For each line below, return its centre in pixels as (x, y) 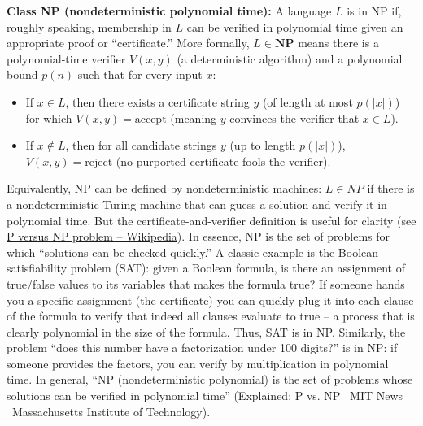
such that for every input (140, 74)
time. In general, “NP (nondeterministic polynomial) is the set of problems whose (210, 379)
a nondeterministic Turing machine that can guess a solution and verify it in (197, 204)
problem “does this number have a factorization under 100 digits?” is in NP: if (202, 348)
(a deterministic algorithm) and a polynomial (290, 58)
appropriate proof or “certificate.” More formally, (128, 43)
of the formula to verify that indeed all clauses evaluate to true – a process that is (211, 316)
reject (99, 162)
